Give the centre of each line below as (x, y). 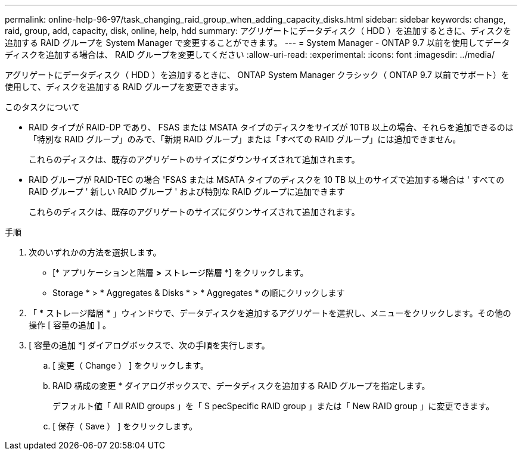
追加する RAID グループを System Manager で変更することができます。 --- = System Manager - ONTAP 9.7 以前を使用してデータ (257, 43)
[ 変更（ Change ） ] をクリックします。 (130, 365)
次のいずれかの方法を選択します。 (95, 252)
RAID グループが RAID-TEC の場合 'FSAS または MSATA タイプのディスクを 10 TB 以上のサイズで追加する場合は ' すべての (267, 180)
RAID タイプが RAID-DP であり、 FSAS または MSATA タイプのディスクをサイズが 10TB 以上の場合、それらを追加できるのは (271, 127)
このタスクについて (42, 107)
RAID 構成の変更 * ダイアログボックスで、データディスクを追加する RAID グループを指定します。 (241, 386)
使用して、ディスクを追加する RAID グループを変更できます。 (124, 87)
